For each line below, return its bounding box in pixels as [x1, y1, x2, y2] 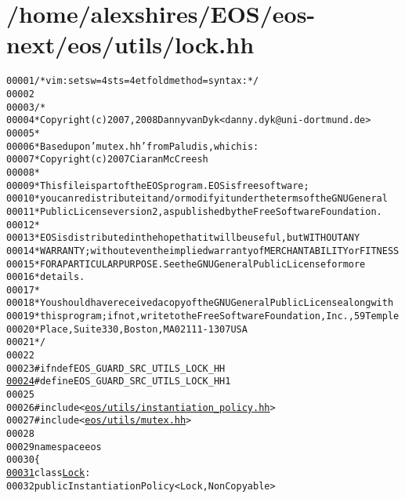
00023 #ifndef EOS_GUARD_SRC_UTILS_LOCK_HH [6, 362, 226, 374]
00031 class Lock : [6, 467, 91, 478]
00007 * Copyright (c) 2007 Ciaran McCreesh [6, 154, 208, 165]
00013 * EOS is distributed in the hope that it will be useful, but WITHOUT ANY [6, 232, 360, 244]
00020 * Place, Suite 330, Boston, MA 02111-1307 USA [6, 323, 248, 335]
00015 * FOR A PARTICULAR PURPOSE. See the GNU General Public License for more [6, 258, 366, 270]
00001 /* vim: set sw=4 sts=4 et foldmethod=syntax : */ [6, 75, 259, 87]
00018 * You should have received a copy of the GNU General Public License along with [6, 297, 394, 309]
